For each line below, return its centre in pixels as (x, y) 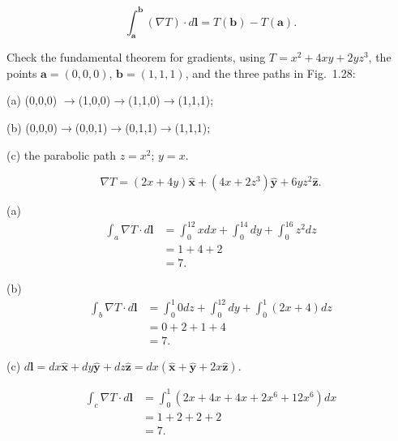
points (22, 73)
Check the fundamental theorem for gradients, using (136, 57)
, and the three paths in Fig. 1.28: (270, 73)
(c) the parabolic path (62, 154)
